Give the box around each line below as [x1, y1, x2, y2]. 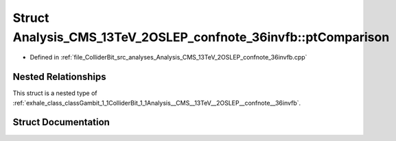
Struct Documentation [12, 116, 110, 128]
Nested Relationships [12, 71, 106, 83]
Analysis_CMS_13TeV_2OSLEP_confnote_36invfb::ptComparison [12, 29, 390, 44]
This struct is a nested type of [12, 89, 97, 97]
